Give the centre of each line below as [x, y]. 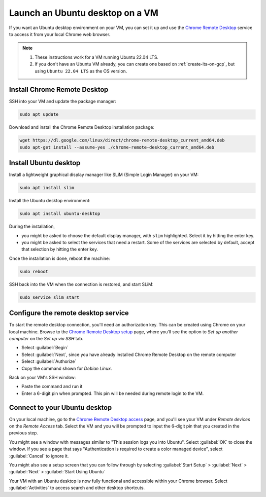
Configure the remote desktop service [69, 313]
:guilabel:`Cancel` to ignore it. [39, 456]
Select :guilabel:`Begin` [45, 348]
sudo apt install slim [47, 188]
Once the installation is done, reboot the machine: [60, 258]
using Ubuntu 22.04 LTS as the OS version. [81, 71]
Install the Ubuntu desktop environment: [50, 201]
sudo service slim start [50, 297]
